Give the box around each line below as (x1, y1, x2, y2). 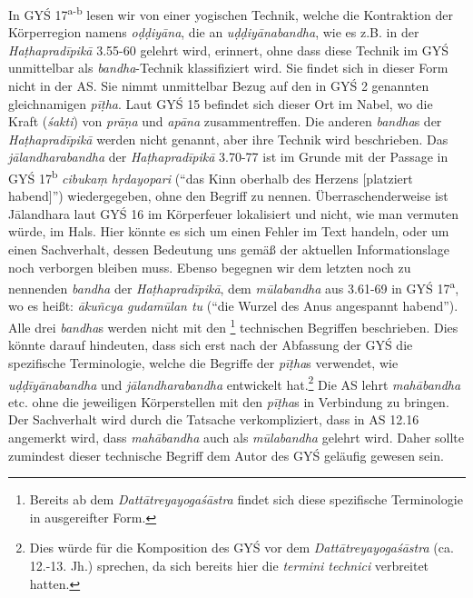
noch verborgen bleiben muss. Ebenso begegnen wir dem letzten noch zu (8, 257, 411, 276)
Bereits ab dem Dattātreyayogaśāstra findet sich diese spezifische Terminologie (29, 490, 463, 509)
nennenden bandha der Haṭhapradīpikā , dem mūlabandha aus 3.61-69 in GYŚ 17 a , (8, 276, 459, 297)
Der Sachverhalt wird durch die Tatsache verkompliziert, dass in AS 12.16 (8, 410, 419, 429)
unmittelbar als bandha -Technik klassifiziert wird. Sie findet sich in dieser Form (8, 58, 448, 77)
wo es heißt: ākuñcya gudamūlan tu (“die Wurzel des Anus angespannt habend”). (8, 296, 458, 315)
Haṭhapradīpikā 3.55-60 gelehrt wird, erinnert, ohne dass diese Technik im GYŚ (8, 40, 448, 59)
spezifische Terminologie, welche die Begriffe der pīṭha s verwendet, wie (8, 353, 399, 372)
